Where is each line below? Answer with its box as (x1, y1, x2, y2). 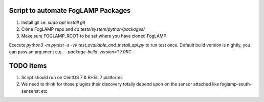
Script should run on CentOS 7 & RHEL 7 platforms (21, 74, 123, 80)
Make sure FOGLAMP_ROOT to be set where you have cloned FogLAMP (21, 33, 167, 39)
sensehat (21, 88, 40, 94)
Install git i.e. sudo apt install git (21, 20, 86, 25)
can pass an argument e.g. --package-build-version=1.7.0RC (9, 49, 132, 55)
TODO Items (9, 61, 47, 70)
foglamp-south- (220, 81, 252, 87)
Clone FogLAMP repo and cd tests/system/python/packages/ (21, 26, 145, 32)
